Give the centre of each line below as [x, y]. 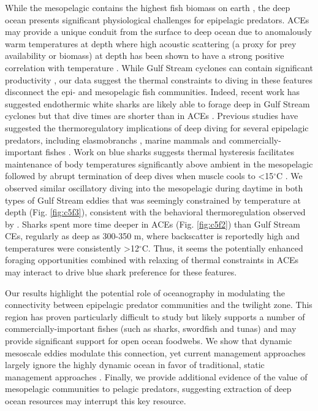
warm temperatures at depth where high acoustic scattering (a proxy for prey [151, 43]
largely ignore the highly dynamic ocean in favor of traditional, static [135, 365]
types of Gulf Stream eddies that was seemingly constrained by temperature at [153, 200]
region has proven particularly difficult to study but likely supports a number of [155, 316]
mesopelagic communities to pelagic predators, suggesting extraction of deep [148, 389]
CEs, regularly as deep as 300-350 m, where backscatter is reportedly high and [153, 236]
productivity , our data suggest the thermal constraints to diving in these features [159, 79]
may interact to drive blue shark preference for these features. [121, 272]
